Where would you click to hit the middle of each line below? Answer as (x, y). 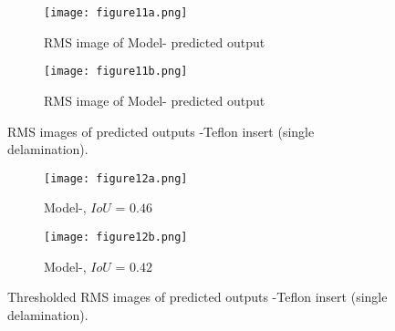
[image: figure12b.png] (116, 237)
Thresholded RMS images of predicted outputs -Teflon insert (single (197, 297)
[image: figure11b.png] (116, 72)
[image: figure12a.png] (116, 178)
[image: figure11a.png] (116, 13)
